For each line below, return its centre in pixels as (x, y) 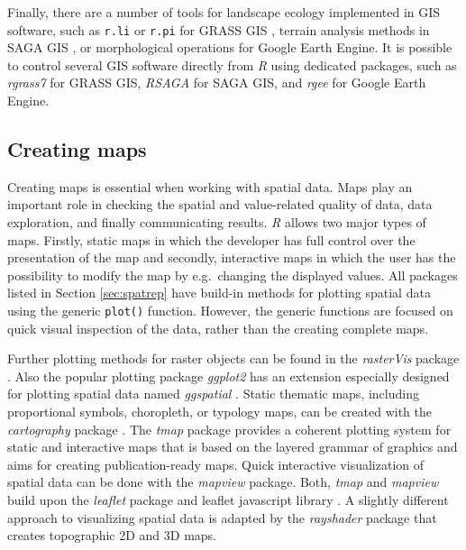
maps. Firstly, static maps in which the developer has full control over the (211, 239)
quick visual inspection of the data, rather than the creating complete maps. (218, 328)
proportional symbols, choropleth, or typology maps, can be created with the (220, 412)
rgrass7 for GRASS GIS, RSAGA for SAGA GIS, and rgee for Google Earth (217, 82)
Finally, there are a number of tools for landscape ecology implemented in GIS (224, 12)
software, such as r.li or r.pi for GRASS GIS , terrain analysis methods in (219, 29)
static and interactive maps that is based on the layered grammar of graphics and (233, 447)
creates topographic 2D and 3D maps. (112, 535)
